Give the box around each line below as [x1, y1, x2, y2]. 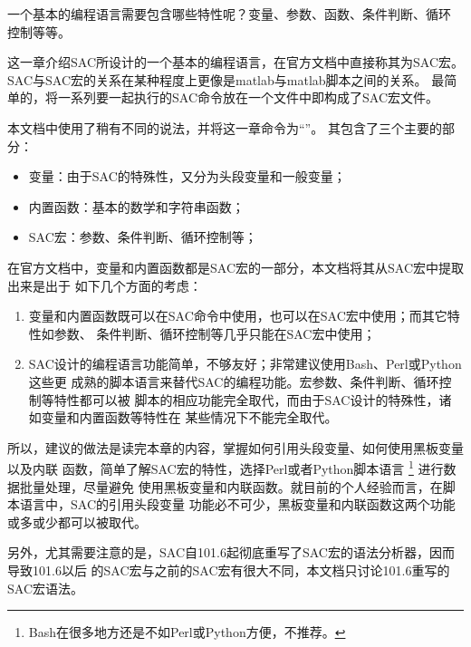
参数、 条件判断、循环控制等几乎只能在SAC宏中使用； [53, 323, 376, 343]
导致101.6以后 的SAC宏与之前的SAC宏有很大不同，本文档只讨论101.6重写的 [7, 560, 450, 579]
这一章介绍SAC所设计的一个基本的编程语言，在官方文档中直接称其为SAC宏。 [7, 53, 464, 72]
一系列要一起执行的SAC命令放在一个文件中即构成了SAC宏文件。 [57, 88, 438, 107]
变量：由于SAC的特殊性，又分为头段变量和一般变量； [28, 167, 346, 186]
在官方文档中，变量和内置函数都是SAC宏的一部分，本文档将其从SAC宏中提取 [7, 257, 464, 276]
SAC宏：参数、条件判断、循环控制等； [28, 227, 257, 246]
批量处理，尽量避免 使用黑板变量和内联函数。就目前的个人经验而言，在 [19, 477, 443, 496]
